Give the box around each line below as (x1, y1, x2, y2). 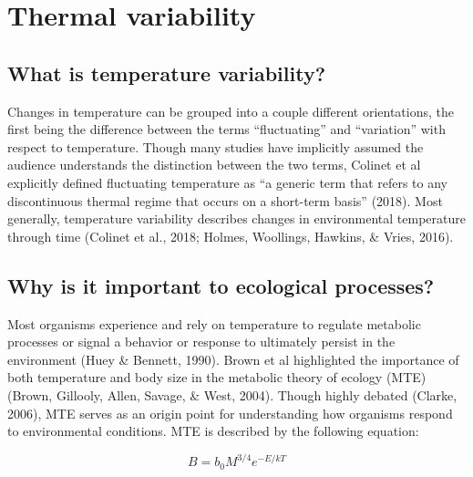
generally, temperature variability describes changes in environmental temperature (7, 209, 467, 228)
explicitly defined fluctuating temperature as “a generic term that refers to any (7, 172, 447, 192)
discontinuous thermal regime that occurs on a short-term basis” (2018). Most (7, 191, 443, 210)
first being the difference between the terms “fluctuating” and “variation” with (7, 119, 446, 139)
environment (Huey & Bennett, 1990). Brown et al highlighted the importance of (7, 349, 459, 368)
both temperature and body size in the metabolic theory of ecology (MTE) (7, 368, 427, 387)
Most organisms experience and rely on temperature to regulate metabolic (7, 314, 421, 333)
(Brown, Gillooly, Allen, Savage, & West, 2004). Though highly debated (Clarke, (7, 385, 458, 404)
